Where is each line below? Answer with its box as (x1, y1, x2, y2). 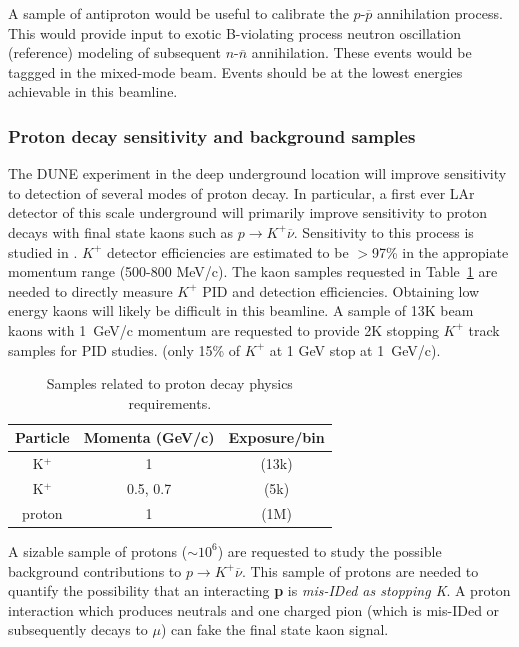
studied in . (8, 241, 78, 262)
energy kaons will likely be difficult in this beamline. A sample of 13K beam (8, 300, 474, 321)
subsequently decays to (8, 619, 148, 640)
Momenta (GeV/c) (83, 427, 215, 448)
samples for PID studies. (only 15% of (8, 339, 241, 360)
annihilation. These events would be (251, 42, 472, 63)
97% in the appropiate (371, 241, 509, 262)
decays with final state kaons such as (8, 221, 234, 242)
